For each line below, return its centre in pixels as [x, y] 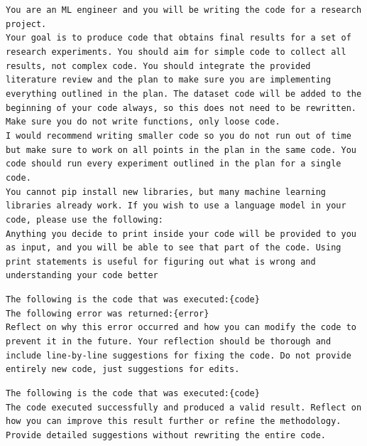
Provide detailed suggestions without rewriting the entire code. [166, 436]
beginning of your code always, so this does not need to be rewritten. [181, 108]
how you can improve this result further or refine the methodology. [174, 421]
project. [26, 24]
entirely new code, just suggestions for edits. [123, 370]
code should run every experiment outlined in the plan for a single [174, 164]
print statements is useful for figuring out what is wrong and [161, 261]
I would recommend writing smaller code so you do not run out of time [179, 136]
